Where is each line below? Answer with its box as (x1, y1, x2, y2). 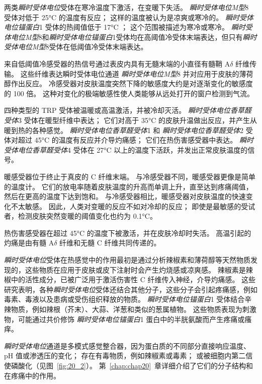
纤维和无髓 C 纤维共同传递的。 (59, 237, 161, 248)
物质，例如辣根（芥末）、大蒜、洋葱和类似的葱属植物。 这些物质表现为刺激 (11, 304, 256, 314)
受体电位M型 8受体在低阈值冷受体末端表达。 (4, 41, 148, 52)
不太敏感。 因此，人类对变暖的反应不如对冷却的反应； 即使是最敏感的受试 (11, 201, 255, 211)
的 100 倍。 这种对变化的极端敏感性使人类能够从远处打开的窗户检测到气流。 (4, 88, 254, 98)
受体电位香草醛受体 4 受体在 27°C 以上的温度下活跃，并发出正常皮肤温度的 (4, 144, 248, 155)
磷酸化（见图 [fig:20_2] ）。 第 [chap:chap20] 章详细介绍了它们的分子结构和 (11, 360, 253, 370)
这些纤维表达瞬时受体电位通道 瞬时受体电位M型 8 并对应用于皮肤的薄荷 (20, 68, 253, 79)
